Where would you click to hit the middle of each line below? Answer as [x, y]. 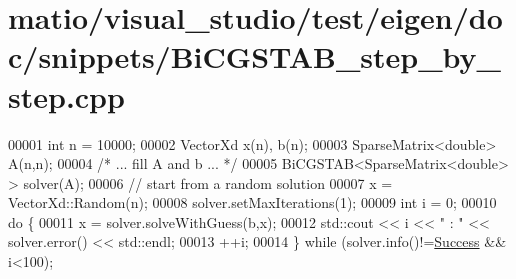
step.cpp [66, 95]
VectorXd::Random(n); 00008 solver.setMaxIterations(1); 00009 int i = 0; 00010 [252, 202]
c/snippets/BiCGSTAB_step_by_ [254, 56]
